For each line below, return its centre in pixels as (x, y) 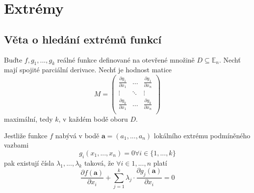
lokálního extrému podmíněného (202, 135)
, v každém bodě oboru (93, 119)
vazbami (16, 145)
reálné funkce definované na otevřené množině (126, 59)
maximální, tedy (28, 119)
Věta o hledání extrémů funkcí (83, 39)
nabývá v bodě (77, 135)
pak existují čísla (29, 162)
